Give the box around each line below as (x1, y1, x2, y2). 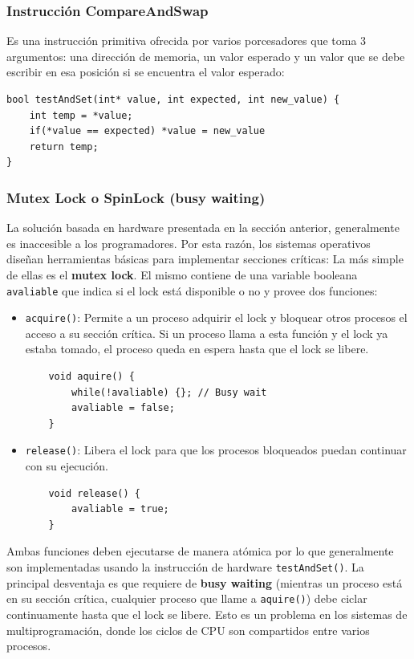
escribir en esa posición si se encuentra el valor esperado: (6, 63, 285, 80)
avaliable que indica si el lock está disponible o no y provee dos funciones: (6, 282, 378, 299)
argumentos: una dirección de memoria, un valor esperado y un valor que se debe (6, 47, 405, 64)
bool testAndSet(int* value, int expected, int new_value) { (6, 94, 340, 105)
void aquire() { (48, 371, 135, 383)
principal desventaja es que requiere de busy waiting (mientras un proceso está (6, 574, 403, 591)
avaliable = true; (71, 503, 169, 515)
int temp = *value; (29, 109, 133, 121)
